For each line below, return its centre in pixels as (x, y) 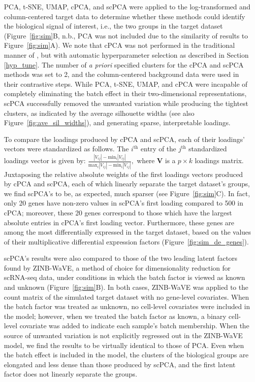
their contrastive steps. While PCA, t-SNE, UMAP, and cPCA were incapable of (126, 84)
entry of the (158, 149)
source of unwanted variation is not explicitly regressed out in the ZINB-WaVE (124, 335)
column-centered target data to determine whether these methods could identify (125, 16)
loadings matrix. (219, 160)
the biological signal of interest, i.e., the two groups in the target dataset (113, 26)
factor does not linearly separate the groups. (71, 374)
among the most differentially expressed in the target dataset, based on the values (127, 232)
